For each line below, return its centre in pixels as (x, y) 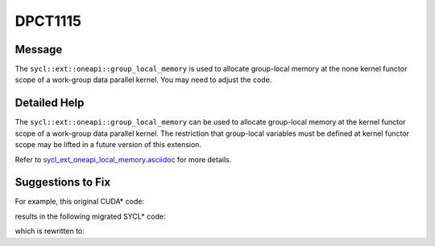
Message (39, 49)
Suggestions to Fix (63, 182)
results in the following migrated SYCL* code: (90, 216)
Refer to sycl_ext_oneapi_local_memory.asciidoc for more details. (123, 159)
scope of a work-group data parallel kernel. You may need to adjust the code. (143, 80)
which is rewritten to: (50, 231)
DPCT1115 (48, 21)
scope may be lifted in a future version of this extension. (108, 145)
